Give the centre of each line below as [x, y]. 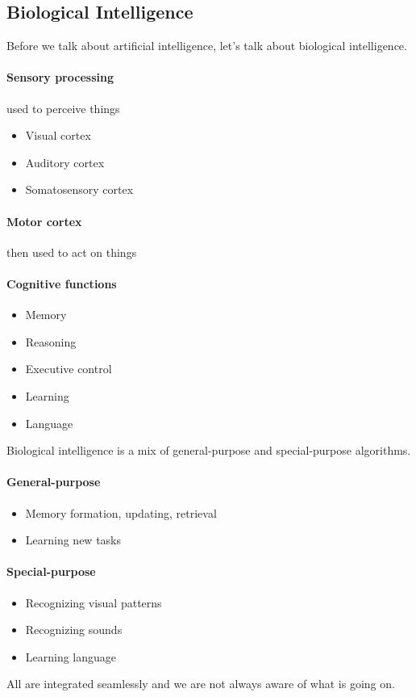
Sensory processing [60, 77]
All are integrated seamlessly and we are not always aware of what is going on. [201, 684]
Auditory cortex [65, 162]
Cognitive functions [62, 283]
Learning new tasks [73, 540]
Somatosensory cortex [79, 189]
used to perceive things [63, 108]
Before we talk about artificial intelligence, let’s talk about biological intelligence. [207, 46]
